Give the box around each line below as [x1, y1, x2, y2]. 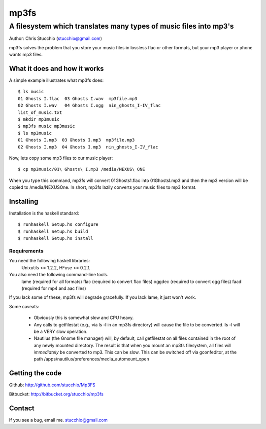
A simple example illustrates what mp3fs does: [9, 77, 104, 83]
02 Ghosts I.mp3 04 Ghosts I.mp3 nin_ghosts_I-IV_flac [18, 144, 159, 150]
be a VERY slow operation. [33, 328, 88, 334]
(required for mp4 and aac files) [21, 285, 86, 291]
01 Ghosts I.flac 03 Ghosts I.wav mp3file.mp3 [18, 96, 137, 101]
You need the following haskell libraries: [9, 258, 90, 264]
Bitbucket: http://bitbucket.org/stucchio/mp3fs [9, 391, 103, 397]
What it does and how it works [9, 64, 104, 72]
